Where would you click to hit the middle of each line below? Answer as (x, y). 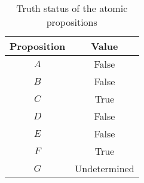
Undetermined (105, 168)
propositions (72, 22)
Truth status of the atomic (72, 8)
